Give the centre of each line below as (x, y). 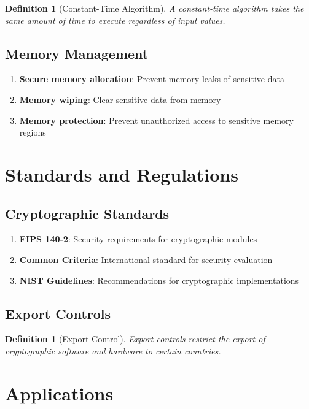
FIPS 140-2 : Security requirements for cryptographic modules (138, 239)
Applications (59, 393)
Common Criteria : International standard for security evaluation (146, 259)
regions (33, 132)
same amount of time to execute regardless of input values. (115, 20)
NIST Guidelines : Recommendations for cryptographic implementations (159, 280)
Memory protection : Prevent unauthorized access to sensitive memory (156, 120)
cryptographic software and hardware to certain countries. (113, 350)
